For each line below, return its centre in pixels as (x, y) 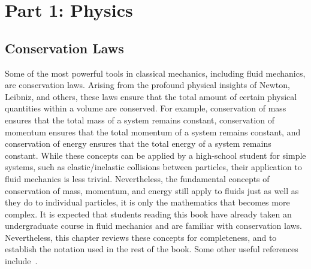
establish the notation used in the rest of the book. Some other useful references (152, 249)
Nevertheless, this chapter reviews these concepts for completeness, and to (141, 237)
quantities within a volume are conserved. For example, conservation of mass (146, 108)
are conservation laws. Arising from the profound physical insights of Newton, (147, 85)
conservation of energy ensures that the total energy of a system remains (138, 143)
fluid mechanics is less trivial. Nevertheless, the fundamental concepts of (137, 178)
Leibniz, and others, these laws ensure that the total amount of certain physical (151, 96)
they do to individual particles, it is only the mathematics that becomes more (147, 202)
